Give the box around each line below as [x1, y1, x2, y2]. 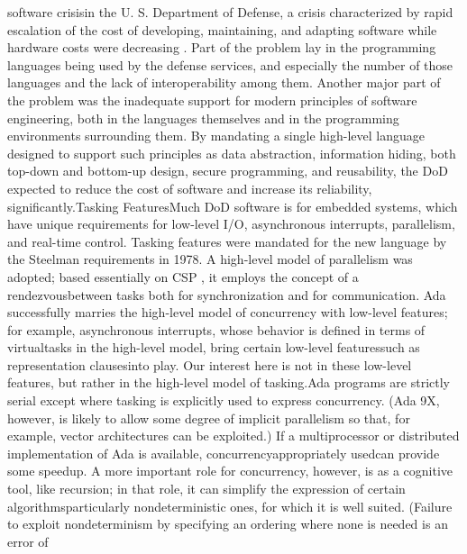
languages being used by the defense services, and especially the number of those [7, 55, 453, 74]
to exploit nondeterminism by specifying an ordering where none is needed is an [7, 514, 448, 533]
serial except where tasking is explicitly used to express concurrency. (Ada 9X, [7, 391, 440, 410]
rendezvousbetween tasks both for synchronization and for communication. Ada [7, 285, 446, 304]
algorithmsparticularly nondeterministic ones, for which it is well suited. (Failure [7, 496, 453, 515]
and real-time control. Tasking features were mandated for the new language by [7, 232, 447, 250]
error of [7, 531, 49, 550]
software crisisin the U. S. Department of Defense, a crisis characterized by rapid [7, 3, 453, 21]
